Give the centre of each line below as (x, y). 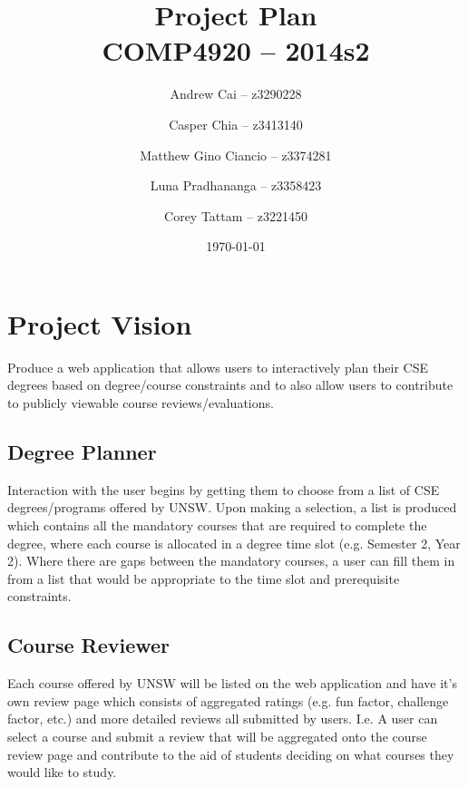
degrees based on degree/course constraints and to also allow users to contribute (230, 385)
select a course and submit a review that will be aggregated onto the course (217, 736)
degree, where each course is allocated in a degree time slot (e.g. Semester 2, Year (234, 543)
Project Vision (100, 323)
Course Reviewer (89, 645)
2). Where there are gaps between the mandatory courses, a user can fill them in (231, 561)
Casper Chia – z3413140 (236, 124)
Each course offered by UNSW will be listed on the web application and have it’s (232, 683)
